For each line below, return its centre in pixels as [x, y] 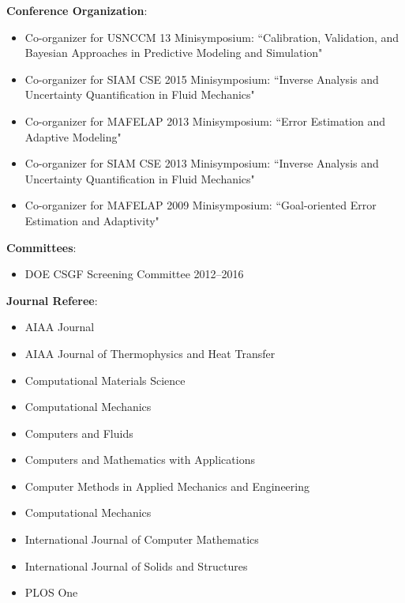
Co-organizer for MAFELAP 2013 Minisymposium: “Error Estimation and [205, 121]
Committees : [41, 247]
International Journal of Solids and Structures [136, 565]
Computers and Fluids [79, 433]
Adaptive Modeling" [73, 136]
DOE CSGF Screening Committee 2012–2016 [134, 274]
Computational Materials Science [105, 380]
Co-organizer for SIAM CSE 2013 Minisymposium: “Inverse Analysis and [202, 163]
